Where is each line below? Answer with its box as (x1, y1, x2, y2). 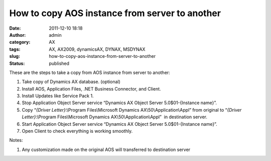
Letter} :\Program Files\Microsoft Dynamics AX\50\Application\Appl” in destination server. (22, 114, 208, 120)
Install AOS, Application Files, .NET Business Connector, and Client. (22, 86, 161, 92)
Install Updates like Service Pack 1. (22, 93, 94, 99)
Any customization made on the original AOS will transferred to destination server (22, 146, 191, 152)
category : (9, 39, 31, 45)
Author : (9, 32, 26, 38)
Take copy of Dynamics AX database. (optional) (22, 78, 120, 85)
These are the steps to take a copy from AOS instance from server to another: (9, 69, 170, 75)
